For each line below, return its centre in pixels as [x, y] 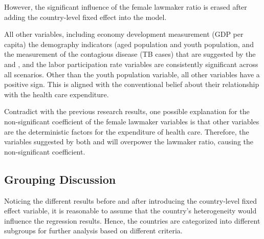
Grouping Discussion [60, 179]
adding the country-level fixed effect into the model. [85, 17]
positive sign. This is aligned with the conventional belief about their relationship [132, 84]
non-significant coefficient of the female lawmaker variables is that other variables [132, 121]
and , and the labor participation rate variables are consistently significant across [131, 64]
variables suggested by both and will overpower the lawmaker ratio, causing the [129, 142]
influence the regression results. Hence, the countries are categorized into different [132, 220]
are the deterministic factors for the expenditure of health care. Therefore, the [127, 131]
